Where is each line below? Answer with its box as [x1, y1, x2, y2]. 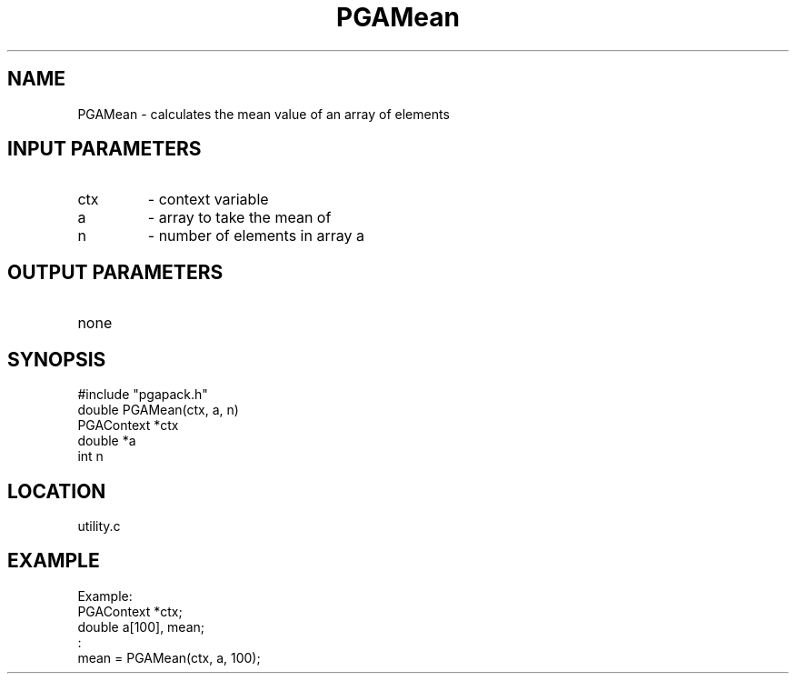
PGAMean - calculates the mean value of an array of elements [77, 105, 450, 122]
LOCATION [7, 479, 106, 503]
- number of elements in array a [147, 226, 364, 245]
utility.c [77, 517, 121, 534]
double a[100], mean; [77, 618, 205, 635]
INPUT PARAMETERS [7, 137, 202, 161]
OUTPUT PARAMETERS [7, 260, 224, 284]
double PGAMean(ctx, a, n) [77, 402, 239, 418]
